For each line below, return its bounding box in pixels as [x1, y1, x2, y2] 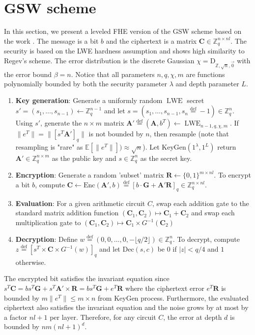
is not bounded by [88, 129, 143, 139]
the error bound [4, 69, 52, 79]
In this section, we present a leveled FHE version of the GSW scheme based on [4, 26, 242, 36]
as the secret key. [140, 153, 192, 163]
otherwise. [15, 257, 46, 267]
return [217, 142, 236, 152]
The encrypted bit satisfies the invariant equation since [4, 273, 170, 283]
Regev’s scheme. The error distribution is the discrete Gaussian [4, 55, 195, 65]
